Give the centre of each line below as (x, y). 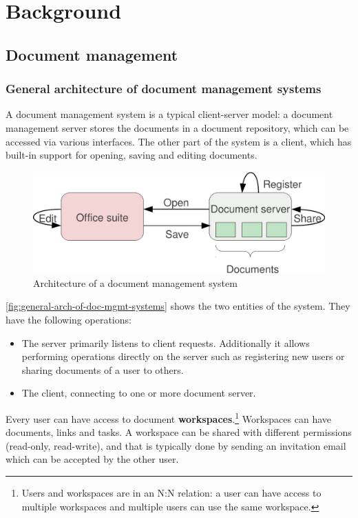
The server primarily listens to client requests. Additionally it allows (166, 342)
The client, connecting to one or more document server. (139, 393)
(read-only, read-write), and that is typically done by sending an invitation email (176, 445)
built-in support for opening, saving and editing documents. (131, 155)
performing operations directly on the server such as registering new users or (183, 356)
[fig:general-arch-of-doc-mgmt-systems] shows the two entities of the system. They (178, 306)
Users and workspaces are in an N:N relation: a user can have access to (171, 492)
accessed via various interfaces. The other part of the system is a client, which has (179, 141)
